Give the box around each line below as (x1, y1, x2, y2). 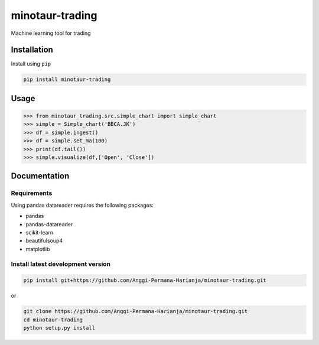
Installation (11, 45, 53, 55)
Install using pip (11, 60, 51, 67)
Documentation (11, 171, 70, 181)
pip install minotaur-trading (23, 76, 111, 83)
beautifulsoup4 (25, 237, 63, 245)
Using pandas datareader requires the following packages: (11, 201, 154, 209)
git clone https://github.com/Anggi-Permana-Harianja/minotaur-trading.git (23, 308, 248, 315)
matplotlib (25, 245, 50, 252)
